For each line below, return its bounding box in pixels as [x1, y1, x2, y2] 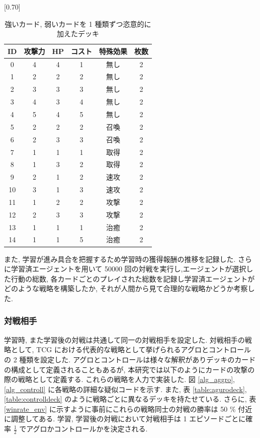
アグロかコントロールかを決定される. [26, 423, 148, 434]
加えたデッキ [57, 28, 100, 39]
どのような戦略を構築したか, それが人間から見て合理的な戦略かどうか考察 [4, 283, 248, 294]
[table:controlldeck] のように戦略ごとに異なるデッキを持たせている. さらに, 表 [4, 394, 256, 404]
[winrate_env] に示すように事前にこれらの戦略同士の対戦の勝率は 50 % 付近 [4, 403, 252, 414]
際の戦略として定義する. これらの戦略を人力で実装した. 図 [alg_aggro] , [4, 374, 235, 385]
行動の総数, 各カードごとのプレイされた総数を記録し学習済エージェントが [11, 273, 255, 284]
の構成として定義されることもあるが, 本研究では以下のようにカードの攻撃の [4, 364, 255, 374]
